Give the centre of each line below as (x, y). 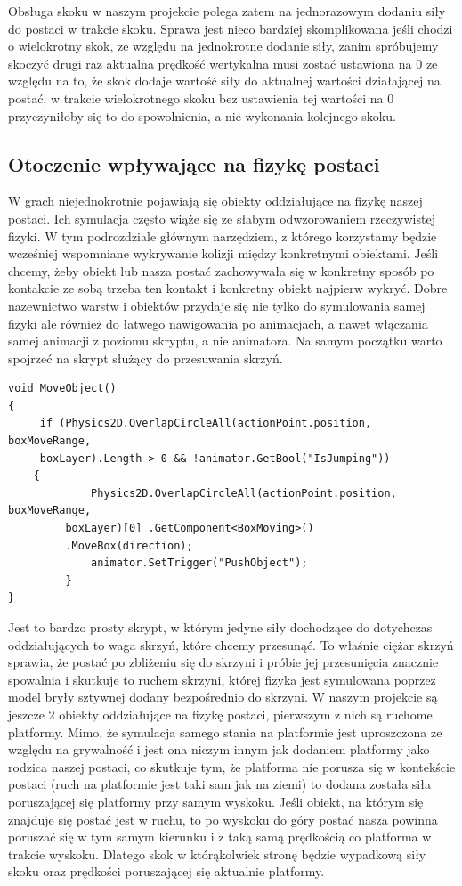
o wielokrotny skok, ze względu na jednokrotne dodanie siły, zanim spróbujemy (223, 46)
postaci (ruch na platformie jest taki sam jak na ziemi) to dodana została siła (219, 784)
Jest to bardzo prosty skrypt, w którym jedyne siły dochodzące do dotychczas (220, 627)
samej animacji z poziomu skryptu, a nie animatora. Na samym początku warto (225, 341)
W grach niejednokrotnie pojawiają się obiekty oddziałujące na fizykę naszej (215, 201)
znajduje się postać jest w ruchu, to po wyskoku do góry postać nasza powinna (223, 819)
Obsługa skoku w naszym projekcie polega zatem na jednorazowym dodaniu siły (227, 11)
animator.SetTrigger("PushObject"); (199, 563)
